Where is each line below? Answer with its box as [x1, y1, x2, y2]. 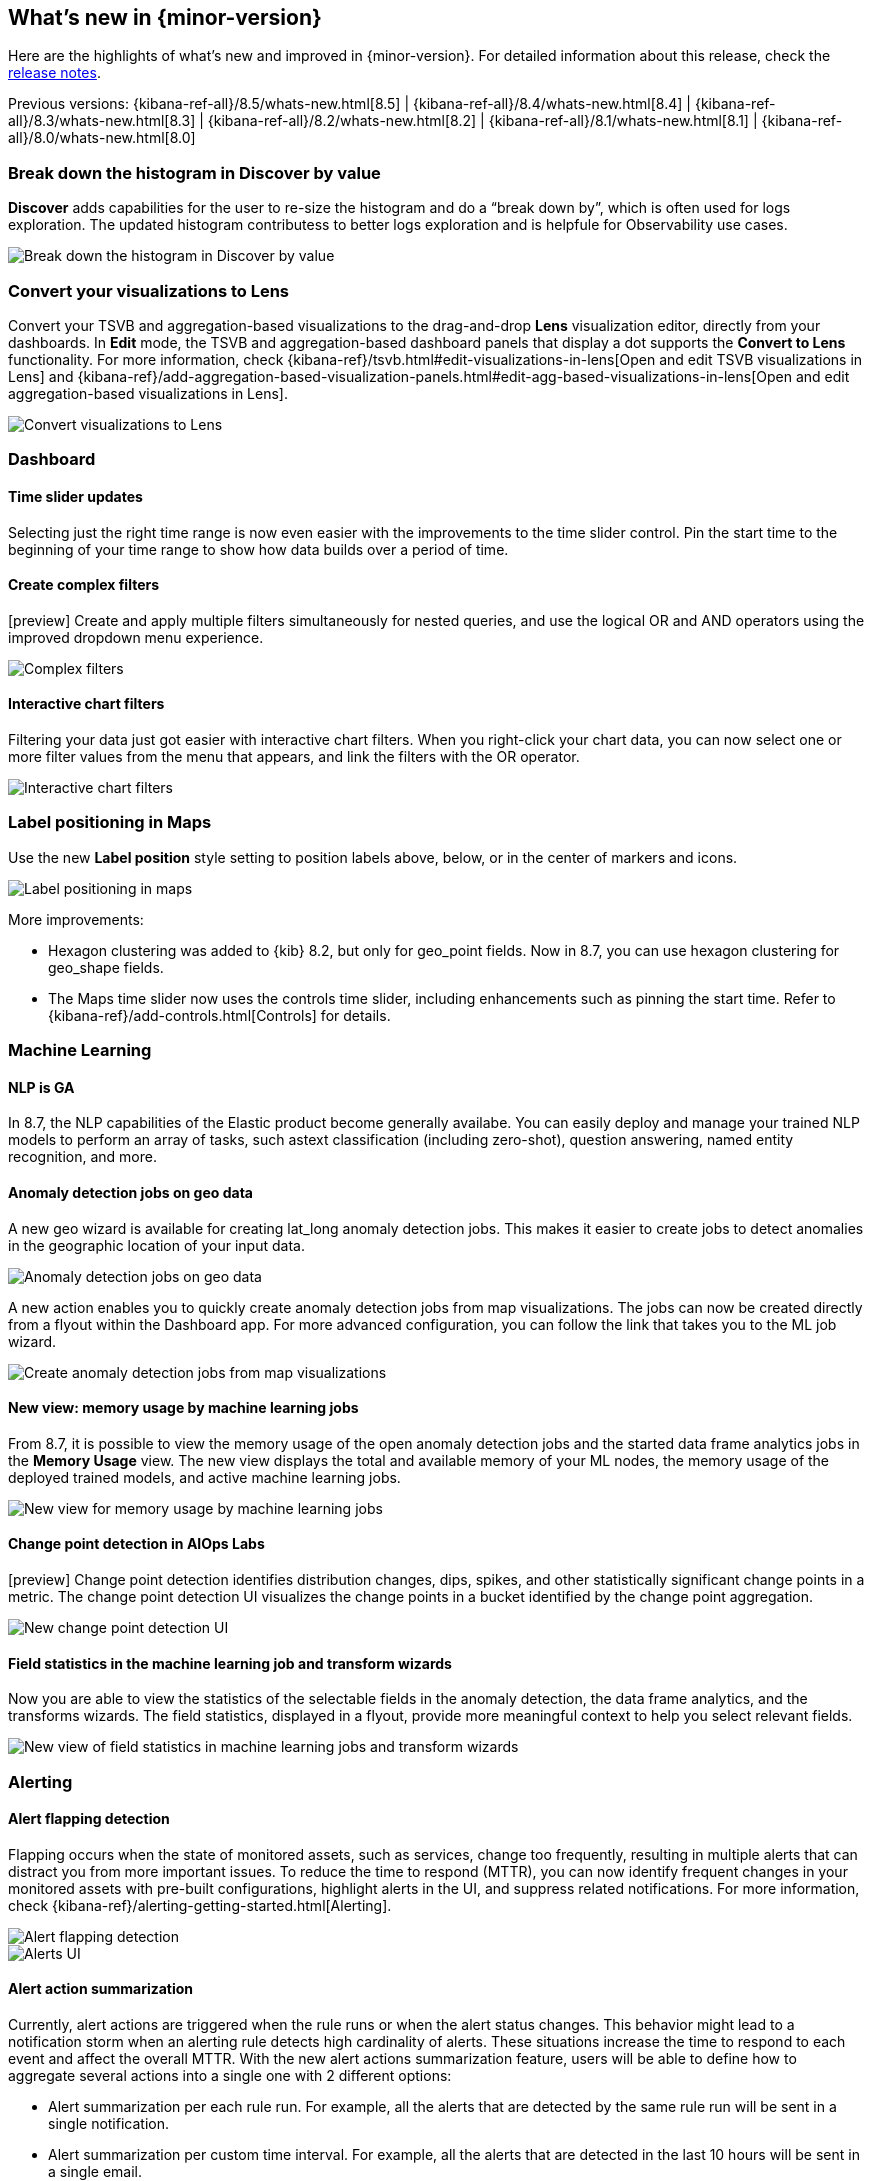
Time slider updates [8, 487, 143, 505]
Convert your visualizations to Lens [8, 280, 290, 301]
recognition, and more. [8, 1148, 157, 1166]
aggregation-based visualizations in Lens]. [8, 384, 288, 402]
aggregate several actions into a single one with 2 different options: [8, 2066, 452, 2084]
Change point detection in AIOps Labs [8, 1535, 265, 1553]
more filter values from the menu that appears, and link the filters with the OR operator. [8, 747, 580, 765]
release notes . [8, 64, 101, 82]
